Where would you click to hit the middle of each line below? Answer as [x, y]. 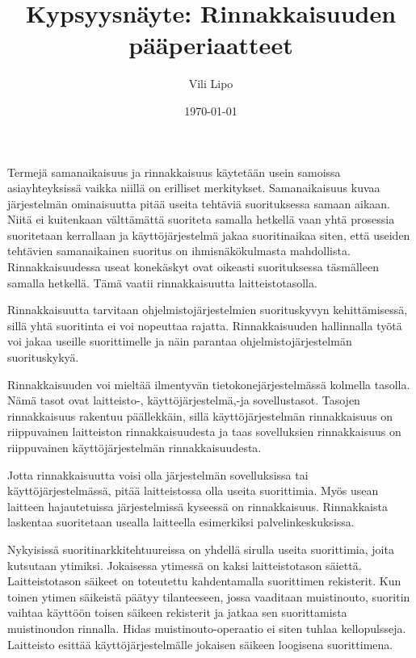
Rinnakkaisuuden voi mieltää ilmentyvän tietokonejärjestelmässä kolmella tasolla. [209, 384]
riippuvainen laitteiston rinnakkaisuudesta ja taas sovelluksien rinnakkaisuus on [204, 432]
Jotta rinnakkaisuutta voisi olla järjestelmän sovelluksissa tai [158, 474]
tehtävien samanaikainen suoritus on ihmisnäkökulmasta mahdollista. [179, 251]
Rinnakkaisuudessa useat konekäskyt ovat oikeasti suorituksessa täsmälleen [193, 267]
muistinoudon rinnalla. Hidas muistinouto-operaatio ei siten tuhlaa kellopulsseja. [207, 628]
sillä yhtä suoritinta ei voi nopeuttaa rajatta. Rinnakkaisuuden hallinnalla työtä [205, 325]
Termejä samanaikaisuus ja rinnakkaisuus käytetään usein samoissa [174, 172]
